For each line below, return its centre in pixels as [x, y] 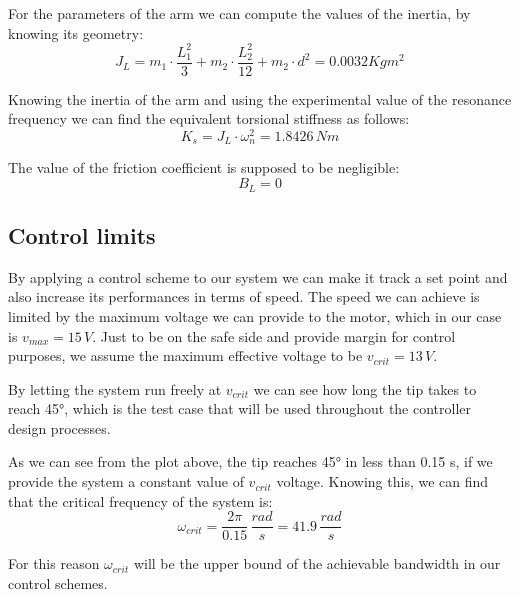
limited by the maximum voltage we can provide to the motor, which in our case [255, 315]
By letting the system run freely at [115, 388]
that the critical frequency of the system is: [140, 500]
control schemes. [58, 582]
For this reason [54, 563]
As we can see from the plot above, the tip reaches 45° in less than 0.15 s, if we [250, 461]
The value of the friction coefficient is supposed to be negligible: [204, 167]
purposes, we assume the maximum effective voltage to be [185, 355]
